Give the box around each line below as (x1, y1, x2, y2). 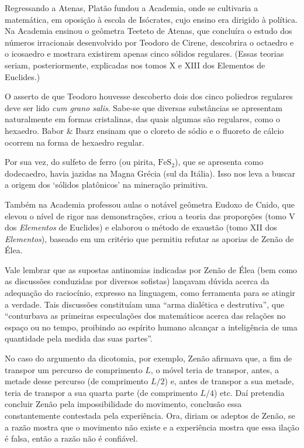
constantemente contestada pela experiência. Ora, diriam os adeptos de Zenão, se (5, 409, 295, 421)
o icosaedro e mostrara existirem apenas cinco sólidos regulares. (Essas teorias (5, 47, 284, 60)
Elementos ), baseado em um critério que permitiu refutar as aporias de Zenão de (5, 232, 294, 244)
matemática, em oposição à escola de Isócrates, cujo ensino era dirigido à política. (5, 13, 298, 25)
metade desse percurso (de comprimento (5, 375, 148, 387)
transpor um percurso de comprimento (5, 363, 143, 375)
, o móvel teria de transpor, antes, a (150, 363, 279, 375)
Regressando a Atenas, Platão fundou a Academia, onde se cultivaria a (5, 2, 258, 13)
